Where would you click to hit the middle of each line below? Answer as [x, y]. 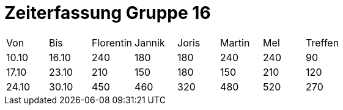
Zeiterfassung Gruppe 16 [108, 13]
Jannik [150, 42]
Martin [235, 42]
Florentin [112, 42]
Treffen [323, 42]
